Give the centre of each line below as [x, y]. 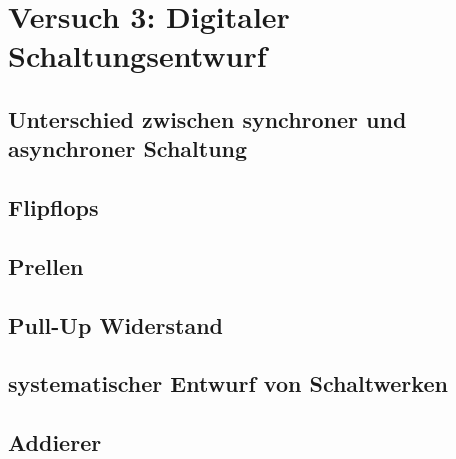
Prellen [46, 265]
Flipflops [53, 207]
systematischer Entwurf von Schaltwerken [228, 383]
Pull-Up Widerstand [116, 324]
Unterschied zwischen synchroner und [207, 118]
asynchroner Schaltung [128, 148]
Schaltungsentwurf [137, 55]
